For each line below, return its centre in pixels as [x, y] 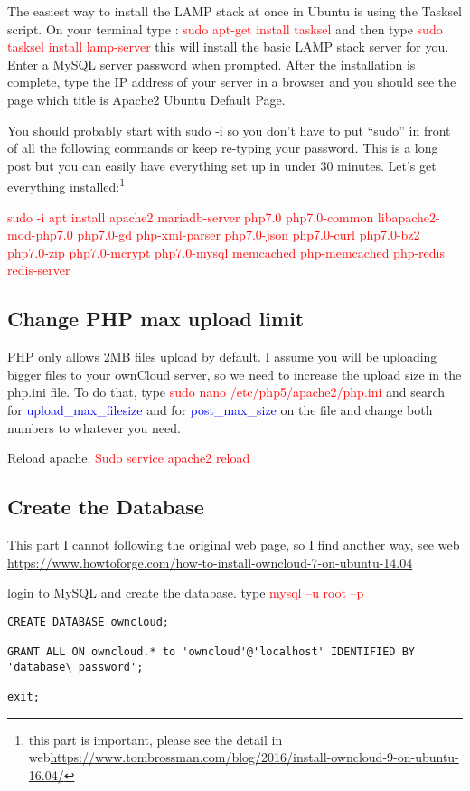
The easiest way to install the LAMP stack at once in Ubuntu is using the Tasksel [235, 11]
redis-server [39, 270]
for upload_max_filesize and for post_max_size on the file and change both [220, 409]
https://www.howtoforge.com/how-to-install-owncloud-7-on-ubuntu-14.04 [210, 562]
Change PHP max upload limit [156, 319]
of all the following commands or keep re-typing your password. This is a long [223, 148]
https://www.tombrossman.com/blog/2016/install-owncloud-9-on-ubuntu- [254, 757]
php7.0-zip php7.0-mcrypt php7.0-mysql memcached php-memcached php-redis [226, 252]
